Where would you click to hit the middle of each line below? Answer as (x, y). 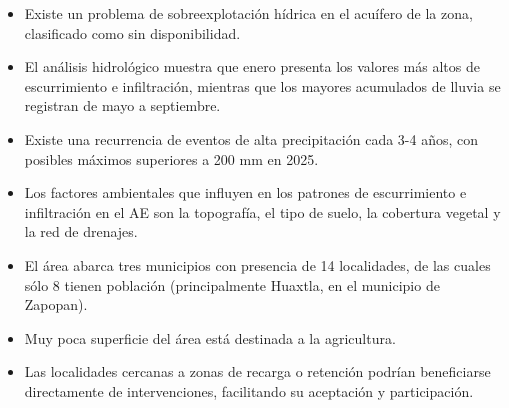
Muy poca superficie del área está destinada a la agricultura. (210, 337)
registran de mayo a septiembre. (122, 105)
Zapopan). (56, 304)
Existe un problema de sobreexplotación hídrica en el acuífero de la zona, (248, 13)
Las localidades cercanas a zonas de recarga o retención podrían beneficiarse (257, 371)
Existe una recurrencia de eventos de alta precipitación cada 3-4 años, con (251, 138)
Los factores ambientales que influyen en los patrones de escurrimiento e (245, 192)
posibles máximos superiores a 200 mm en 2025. (171, 158)
